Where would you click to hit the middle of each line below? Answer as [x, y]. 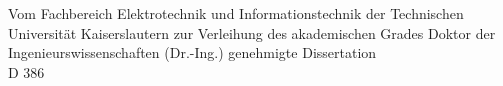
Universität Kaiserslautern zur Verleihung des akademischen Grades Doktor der [252, 32]
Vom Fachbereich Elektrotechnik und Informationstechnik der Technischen [236, 13]
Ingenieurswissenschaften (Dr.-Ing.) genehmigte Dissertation [192, 52]
